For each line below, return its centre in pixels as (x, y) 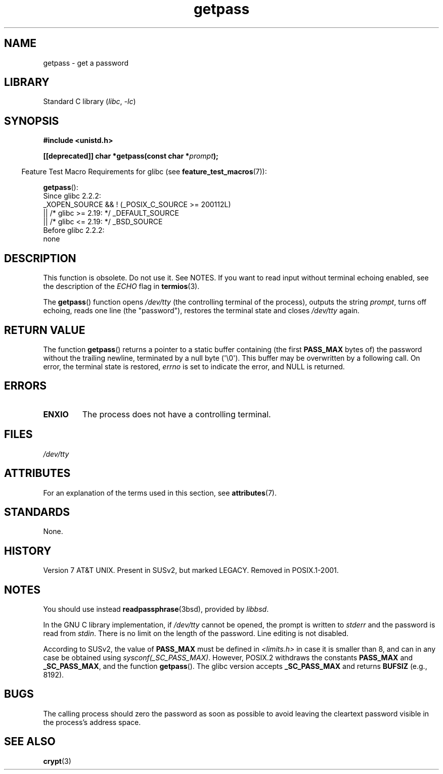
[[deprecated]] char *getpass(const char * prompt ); (131, 156)
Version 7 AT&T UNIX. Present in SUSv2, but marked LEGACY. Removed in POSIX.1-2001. (191, 570)
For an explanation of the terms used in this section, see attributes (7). (160, 493)
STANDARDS (37, 512)
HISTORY (28, 551)
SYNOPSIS (32, 121)
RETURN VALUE (45, 330)
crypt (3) (57, 761)
